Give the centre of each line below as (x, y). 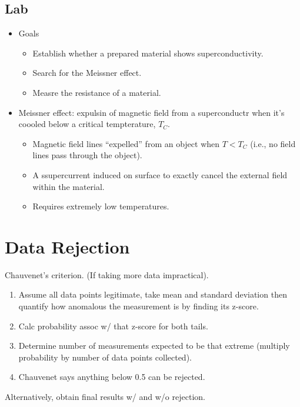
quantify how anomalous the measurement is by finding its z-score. (139, 306)
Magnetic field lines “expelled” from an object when (126, 143)
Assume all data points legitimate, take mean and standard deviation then (153, 294)
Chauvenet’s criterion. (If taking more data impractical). (107, 274)
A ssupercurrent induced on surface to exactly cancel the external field (160, 174)
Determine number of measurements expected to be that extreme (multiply (154, 346)
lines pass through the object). (87, 155)
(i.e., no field (273, 143)
